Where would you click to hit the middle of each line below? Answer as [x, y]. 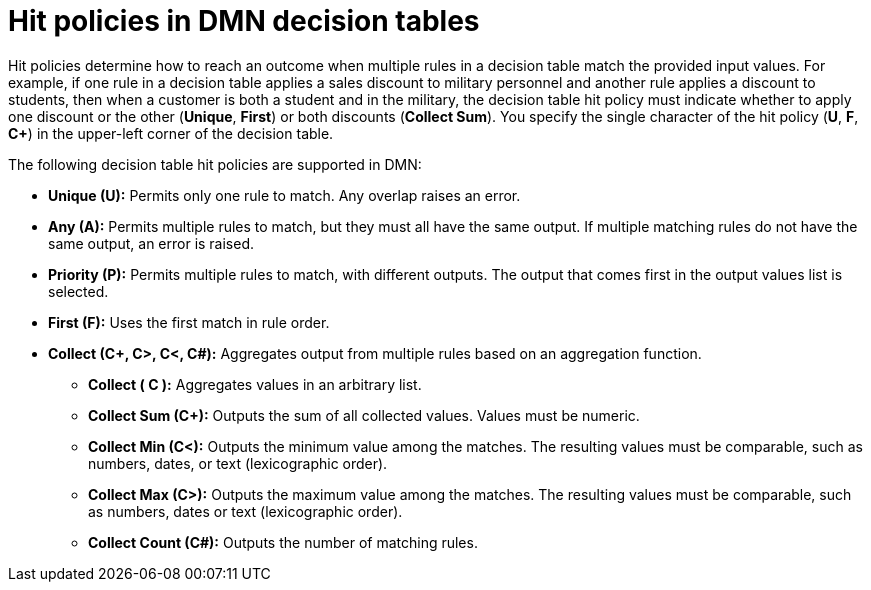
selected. [78, 291]
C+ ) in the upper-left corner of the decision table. [171, 133]
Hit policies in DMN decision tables [244, 21]
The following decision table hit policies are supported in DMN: [215, 164]
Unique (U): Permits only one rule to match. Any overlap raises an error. [284, 195]
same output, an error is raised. [151, 243]
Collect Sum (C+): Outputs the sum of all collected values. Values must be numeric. [364, 415]
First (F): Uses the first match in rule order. [189, 322]
